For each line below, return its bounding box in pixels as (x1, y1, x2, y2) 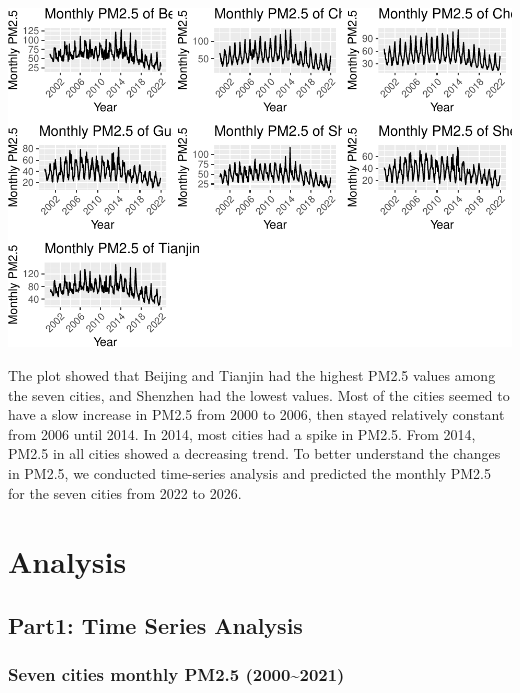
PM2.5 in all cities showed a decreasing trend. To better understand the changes (8, 443, 501, 464)
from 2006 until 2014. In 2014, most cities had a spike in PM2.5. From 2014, (8, 423, 476, 444)
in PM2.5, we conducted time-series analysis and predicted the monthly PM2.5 (8, 463, 491, 484)
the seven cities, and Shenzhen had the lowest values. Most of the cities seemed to (8, 384, 510, 405)
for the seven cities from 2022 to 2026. (8, 482, 242, 503)
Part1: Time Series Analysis (8, 609, 303, 640)
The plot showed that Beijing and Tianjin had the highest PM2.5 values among (8, 365, 496, 386)
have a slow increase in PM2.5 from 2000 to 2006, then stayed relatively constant (8, 404, 505, 425)
